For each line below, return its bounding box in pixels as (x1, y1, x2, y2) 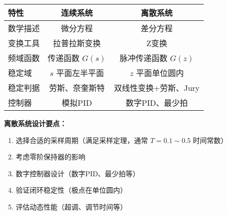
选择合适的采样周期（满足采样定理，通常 (15, 135, 148, 145)
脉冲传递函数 (119, 52, 167, 64)
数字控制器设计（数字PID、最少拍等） (15, 168, 140, 178)
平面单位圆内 (136, 67, 184, 78)
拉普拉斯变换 (53, 37, 101, 49)
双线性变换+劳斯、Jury (114, 82, 200, 93)
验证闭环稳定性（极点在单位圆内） (15, 185, 127, 195)
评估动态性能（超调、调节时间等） (15, 201, 127, 212)
